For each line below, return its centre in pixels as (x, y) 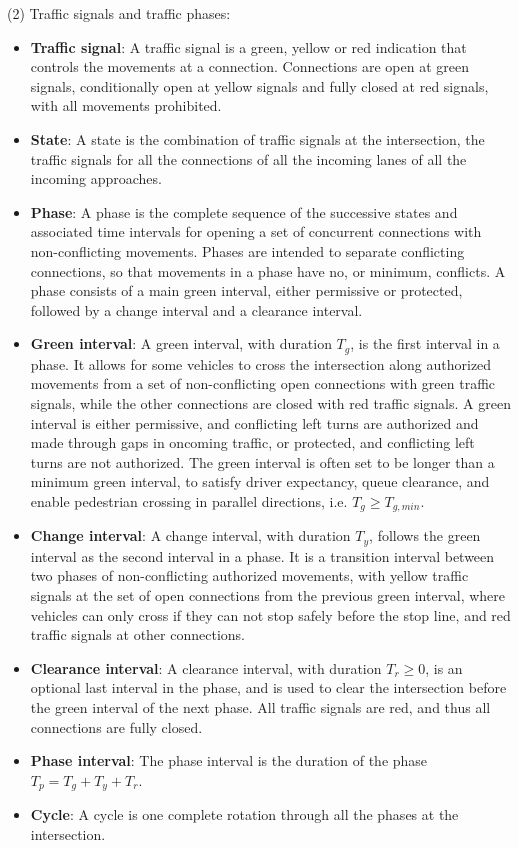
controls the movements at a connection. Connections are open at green (249, 66)
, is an (444, 667)
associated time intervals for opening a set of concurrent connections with (256, 231)
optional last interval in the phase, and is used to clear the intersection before (268, 687)
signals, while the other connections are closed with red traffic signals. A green (270, 402)
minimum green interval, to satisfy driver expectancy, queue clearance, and (260, 481)
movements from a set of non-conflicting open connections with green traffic (263, 383)
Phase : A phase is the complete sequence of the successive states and (244, 211)
